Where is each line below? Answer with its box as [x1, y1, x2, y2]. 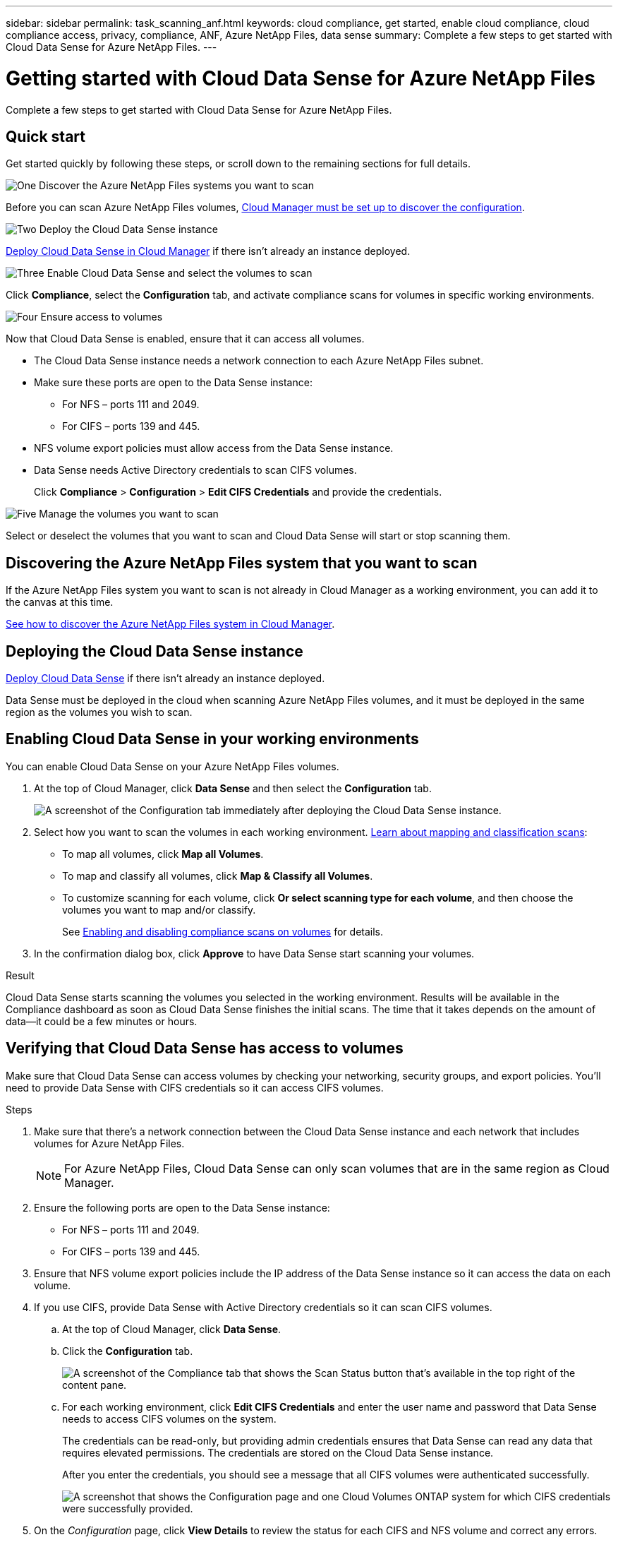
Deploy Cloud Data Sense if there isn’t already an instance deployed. [6, 672, 325, 685]
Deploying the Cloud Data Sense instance [6, 642, 303, 660]
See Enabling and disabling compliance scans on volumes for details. [62, 925, 384, 938]
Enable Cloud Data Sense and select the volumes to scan [47, 267, 313, 280]
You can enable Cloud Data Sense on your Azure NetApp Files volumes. [6, 760, 339, 772]
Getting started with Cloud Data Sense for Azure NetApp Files [6, 66, 595, 90]
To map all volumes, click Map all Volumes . [62, 847, 264, 860]
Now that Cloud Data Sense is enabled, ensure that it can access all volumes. [6, 333, 365, 345]
